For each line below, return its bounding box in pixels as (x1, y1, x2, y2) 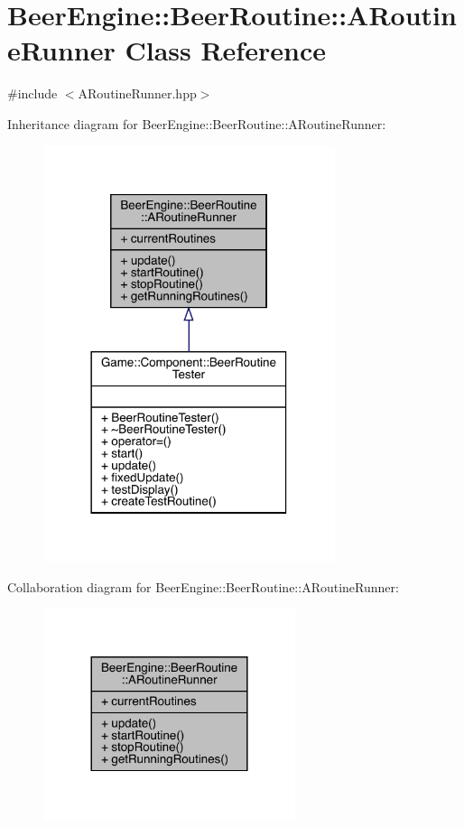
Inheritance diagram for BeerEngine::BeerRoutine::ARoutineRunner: (7, 114, 386, 133)
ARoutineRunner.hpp (78, 84, 197, 103)
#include (7, 84, 58, 103)
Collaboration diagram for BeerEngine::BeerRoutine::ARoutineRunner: (7, 577, 399, 596)
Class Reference (125, 32, 326, 69)
